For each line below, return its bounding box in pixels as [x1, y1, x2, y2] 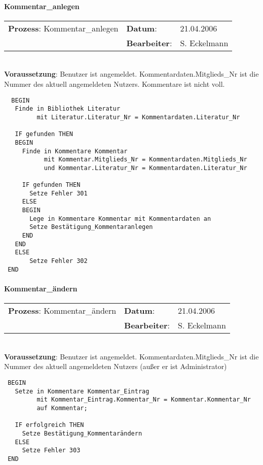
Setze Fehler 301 [29, 189, 88, 197]
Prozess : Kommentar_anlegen [8, 22, 119, 34]
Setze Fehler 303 [22, 447, 81, 454]
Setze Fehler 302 [29, 257, 88, 265]
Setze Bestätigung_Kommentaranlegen [29, 223, 153, 231]
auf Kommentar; [36, 404, 88, 412]
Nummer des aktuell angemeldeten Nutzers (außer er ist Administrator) [4, 361, 227, 372]
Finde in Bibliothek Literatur [15, 105, 121, 113]
